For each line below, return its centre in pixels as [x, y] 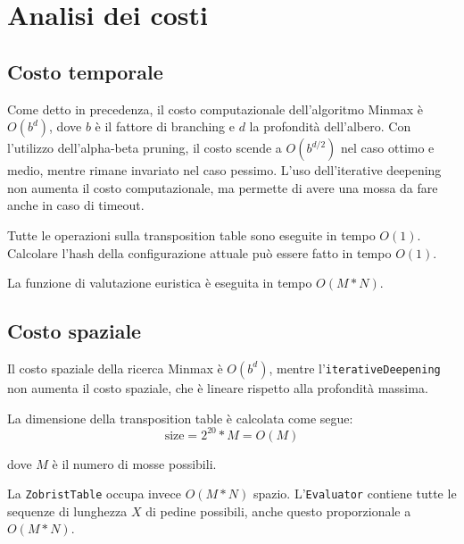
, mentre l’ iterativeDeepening [355, 368]
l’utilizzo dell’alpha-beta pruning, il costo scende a [145, 148]
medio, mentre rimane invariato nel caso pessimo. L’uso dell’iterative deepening [224, 170]
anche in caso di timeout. [76, 205]
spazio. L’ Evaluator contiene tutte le [355, 494]
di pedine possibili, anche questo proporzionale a [278, 511]
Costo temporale [85, 71]
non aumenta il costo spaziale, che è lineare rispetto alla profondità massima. [218, 387]
